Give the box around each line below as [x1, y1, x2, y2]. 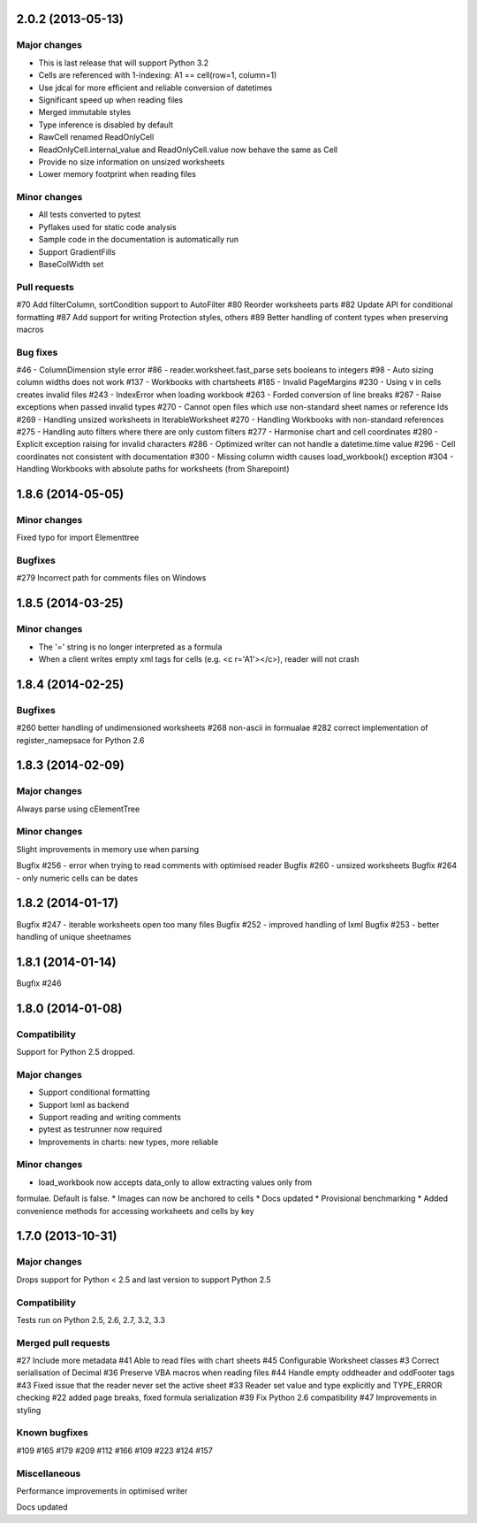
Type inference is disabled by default [38, 119, 174, 130]
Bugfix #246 [16, 978, 62, 988]
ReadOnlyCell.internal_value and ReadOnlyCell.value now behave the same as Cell [38, 144, 338, 155]
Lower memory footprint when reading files [38, 169, 196, 180]
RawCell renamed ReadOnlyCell [38, 132, 155, 142]
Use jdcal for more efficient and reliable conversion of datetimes [38, 82, 273, 93]
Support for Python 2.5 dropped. [16, 1047, 136, 1057]
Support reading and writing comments [38, 1111, 181, 1122]
